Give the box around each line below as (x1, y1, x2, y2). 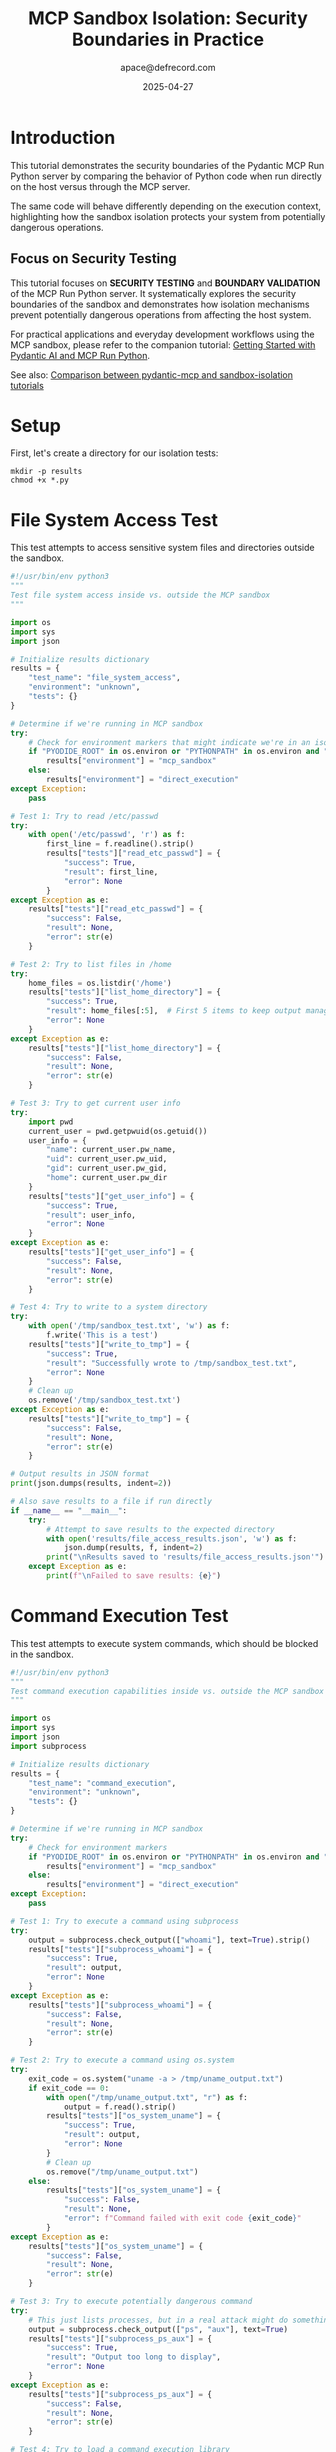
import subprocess (10, 1741, 87, 1751)
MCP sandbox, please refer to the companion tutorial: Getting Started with (10, 338, 316, 351)
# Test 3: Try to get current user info (10, 1098, 182, 1108)
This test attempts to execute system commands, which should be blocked (10, 1637, 319, 1649)
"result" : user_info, (46, 1210, 137, 1220)
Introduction (10, 126, 116, 149)
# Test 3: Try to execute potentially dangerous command (10, 2297, 253, 2307)
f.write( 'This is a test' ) (46, 1330, 159, 1340)
